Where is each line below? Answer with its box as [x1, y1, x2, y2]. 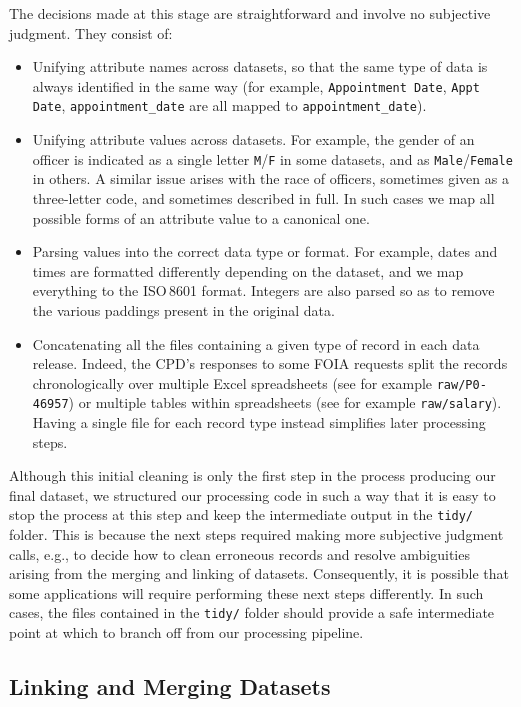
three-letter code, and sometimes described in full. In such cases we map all [32, 187, 495, 208]
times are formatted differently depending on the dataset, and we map [32, 260, 464, 281]
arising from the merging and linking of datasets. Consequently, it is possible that [9, 563, 510, 584]
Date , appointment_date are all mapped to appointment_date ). [32, 95, 427, 116]
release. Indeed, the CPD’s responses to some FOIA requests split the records [32, 353, 508, 374]
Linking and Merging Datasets [9, 671, 331, 702]
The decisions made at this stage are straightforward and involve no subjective [9, 3, 491, 23]
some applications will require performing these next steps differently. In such [9, 582, 484, 603]
